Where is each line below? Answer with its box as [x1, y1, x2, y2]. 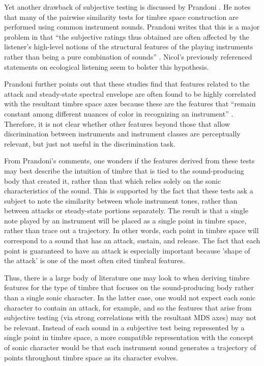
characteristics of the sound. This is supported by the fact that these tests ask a [4, 185, 253, 196]
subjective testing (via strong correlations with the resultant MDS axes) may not [4, 312, 256, 323]
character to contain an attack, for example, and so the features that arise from [4, 302, 252, 313]
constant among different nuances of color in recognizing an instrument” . [4, 108, 233, 119]
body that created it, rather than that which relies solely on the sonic [4, 175, 221, 186]
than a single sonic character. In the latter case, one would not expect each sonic [4, 292, 256, 303]
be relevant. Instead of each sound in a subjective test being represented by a [4, 322, 245, 332]
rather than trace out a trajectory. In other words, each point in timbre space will [4, 225, 259, 236]
